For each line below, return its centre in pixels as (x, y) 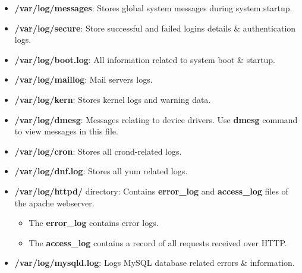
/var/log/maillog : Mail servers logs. (84, 79)
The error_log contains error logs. (94, 223)
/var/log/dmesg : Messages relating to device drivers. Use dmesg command (156, 119)
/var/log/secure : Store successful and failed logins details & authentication (155, 28)
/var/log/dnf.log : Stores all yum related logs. (101, 171)
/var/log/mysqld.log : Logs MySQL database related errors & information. (155, 263)
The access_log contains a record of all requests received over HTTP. (158, 242)
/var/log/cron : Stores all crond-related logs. (98, 151)
